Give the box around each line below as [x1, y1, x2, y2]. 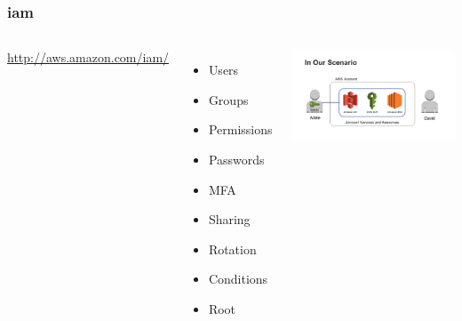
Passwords [208, 150, 265, 168]
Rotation [208, 239, 257, 258]
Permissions [208, 120, 273, 139]
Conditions [208, 269, 268, 288]
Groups [208, 90, 249, 108]
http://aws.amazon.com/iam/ [7, 48, 170, 67]
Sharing [208, 210, 251, 229]
